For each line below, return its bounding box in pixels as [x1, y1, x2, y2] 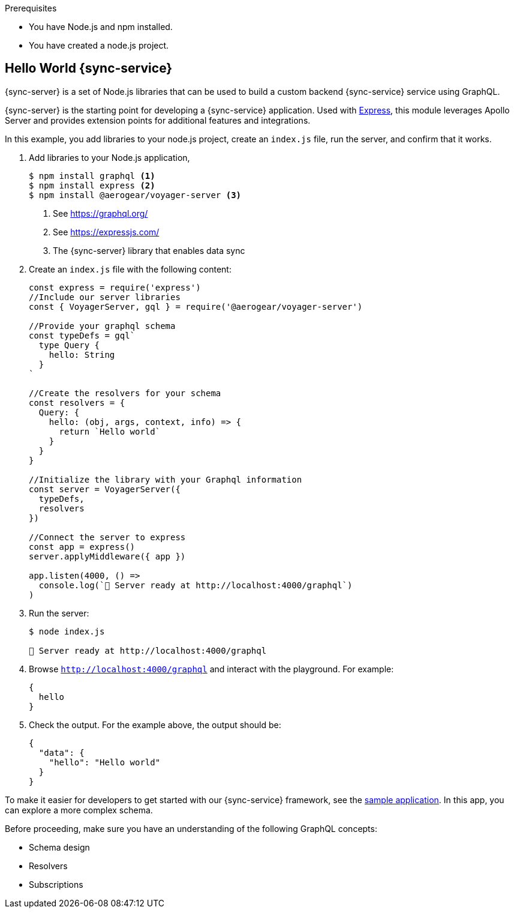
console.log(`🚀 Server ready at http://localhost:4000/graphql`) [38, 580, 353, 590]
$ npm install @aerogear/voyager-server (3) [29, 190, 242, 200]
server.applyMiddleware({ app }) [29, 551, 186, 561]
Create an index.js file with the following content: [29, 264, 232, 274]
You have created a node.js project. [29, 40, 169, 50]
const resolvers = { [29, 397, 125, 408]
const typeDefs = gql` [29, 330, 136, 340]
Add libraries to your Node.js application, [29, 152, 190, 163]
